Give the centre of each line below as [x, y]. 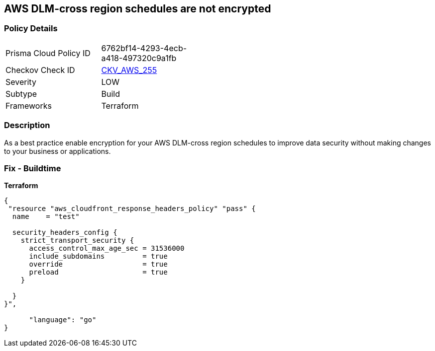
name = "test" [46, 217]
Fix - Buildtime [33, 168]
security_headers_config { [65, 233]
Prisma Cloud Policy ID [48, 53]
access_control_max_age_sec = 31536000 [107, 248]
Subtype [21, 94]
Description [27, 125]
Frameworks [29, 105]
